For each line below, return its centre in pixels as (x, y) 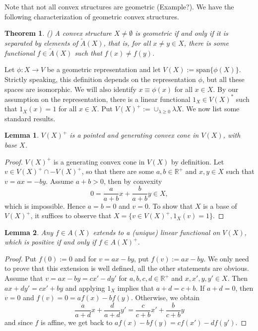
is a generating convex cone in (99, 161)
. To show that (170, 206)
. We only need (226, 258)
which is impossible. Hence (45, 206)
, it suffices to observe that (71, 215)
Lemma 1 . (22, 135)
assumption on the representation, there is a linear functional (97, 99)
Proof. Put (21, 258)
